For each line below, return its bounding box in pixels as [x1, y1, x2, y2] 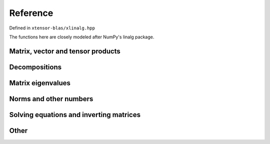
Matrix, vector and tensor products [9, 47, 121, 55]
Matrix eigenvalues [9, 79, 71, 87]
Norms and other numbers [9, 95, 93, 103]
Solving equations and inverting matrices [9, 110, 141, 119]
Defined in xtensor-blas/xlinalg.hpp [9, 25, 95, 31]
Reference [9, 7, 53, 18]
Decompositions [9, 63, 62, 71]
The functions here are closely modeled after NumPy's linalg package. [9, 34, 154, 40]
